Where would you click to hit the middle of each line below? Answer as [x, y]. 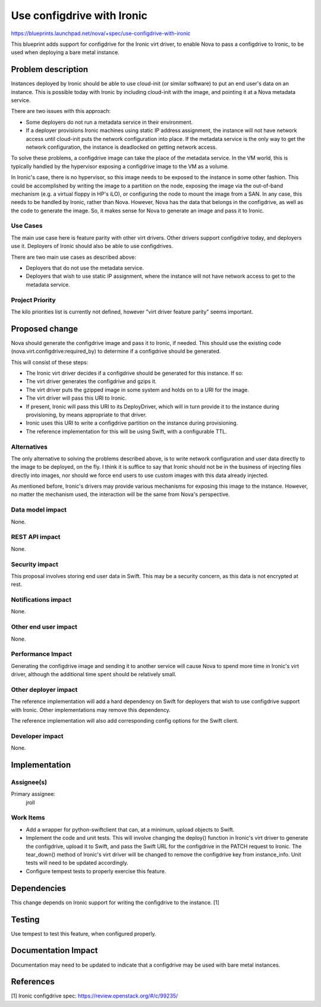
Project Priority [33, 300]
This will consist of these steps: [50, 362]
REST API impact [36, 537]
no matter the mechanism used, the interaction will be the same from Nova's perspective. [120, 494]
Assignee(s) [29, 782]
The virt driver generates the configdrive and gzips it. [91, 381]
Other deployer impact [44, 689]
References [33, 982]
